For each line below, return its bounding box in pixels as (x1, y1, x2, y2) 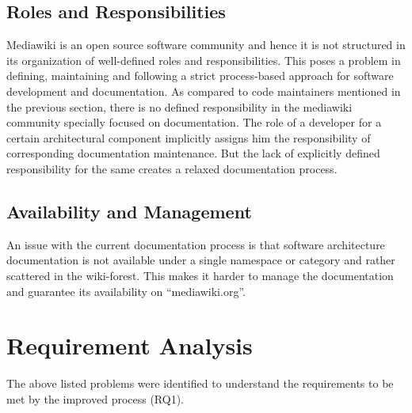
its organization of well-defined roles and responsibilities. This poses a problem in (6, 51, 401, 68)
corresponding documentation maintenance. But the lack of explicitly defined (6, 145, 380, 161)
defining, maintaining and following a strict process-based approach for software (6, 67, 394, 84)
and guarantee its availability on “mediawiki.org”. (6, 282, 246, 299)
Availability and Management (6, 199, 252, 223)
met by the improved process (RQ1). (6, 390, 185, 407)
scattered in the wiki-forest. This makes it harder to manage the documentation (6, 267, 394, 283)
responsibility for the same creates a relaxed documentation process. (6, 160, 338, 176)
